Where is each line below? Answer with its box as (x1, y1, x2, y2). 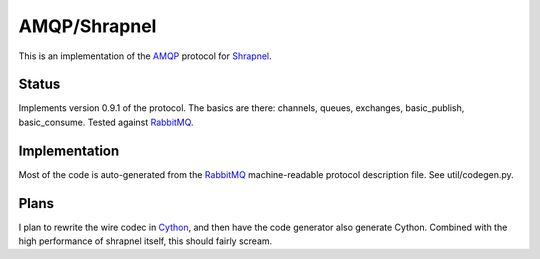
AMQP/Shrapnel (18, 15, 157, 37)
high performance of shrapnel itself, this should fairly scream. (18, 235, 273, 247)
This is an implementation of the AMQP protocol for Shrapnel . (18, 50, 272, 62)
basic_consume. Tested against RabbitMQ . (18, 116, 194, 128)
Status (18, 76, 61, 93)
